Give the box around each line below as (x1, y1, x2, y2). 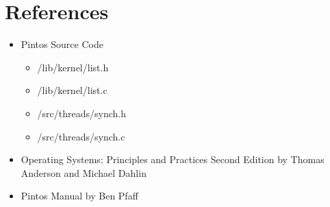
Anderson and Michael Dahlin (21, 165, 147, 180)
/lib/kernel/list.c (37, 83, 107, 97)
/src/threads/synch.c (37, 129, 125, 143)
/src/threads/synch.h (37, 106, 127, 120)
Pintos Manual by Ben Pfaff (21, 188, 138, 203)
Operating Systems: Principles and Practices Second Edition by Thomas (21, 152, 325, 167)
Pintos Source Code (21, 37, 103, 51)
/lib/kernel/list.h (37, 60, 109, 74)
